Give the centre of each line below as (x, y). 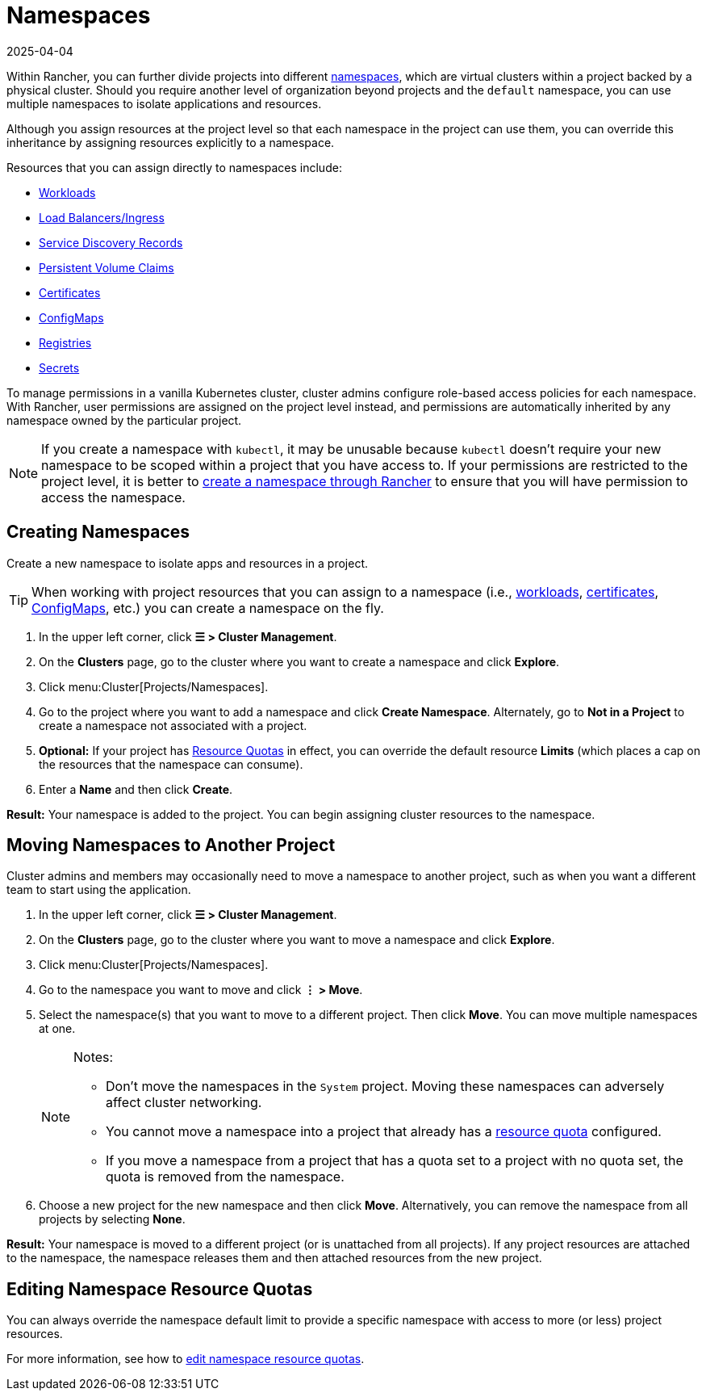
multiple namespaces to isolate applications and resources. (164, 103)
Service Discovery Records (111, 242)
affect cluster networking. (184, 1103)
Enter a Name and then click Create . (136, 789)
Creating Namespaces (98, 532)
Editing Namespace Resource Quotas (160, 1289)
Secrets (59, 367)
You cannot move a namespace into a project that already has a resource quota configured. (384, 1132)
